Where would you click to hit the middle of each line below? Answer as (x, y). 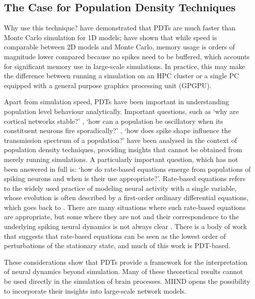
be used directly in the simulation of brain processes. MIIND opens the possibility (127, 281)
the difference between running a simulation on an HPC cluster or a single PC (122, 76)
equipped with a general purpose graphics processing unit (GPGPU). (108, 85)
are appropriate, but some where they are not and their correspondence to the (121, 217)
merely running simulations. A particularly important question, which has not (121, 159)
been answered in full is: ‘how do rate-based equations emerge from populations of (127, 169)
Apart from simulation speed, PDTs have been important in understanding (117, 102)
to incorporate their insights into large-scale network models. (95, 290)
